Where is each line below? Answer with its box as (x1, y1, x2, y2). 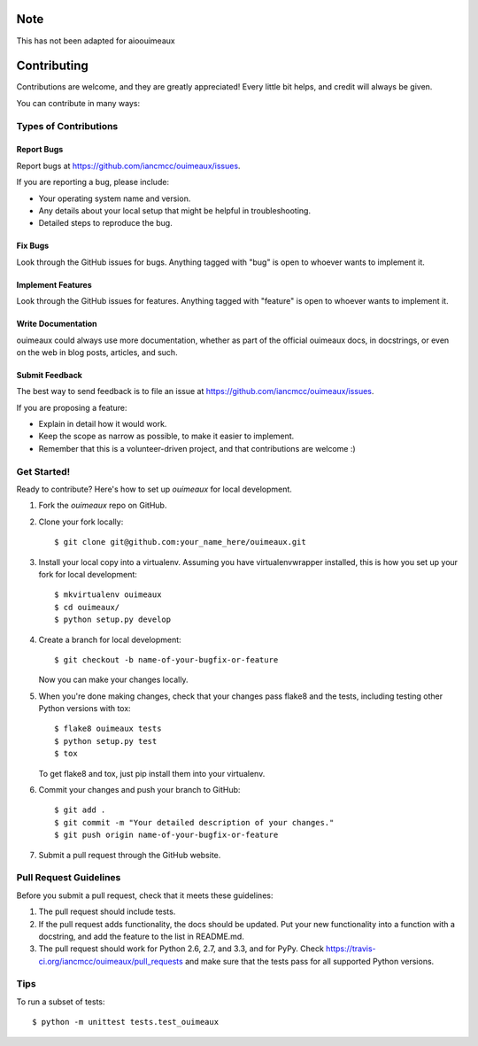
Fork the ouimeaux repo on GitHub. (38, 500, 167, 511)
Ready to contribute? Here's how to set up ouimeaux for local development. (16, 484, 292, 494)
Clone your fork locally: (38, 516, 124, 527)
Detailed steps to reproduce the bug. (38, 218, 173, 229)
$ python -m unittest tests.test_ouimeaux (32, 1017, 220, 1027)
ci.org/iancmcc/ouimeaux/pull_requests (38, 956, 183, 966)
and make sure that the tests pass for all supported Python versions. (184, 956, 435, 966)
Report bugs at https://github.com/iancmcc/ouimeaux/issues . (16, 160, 241, 171)
